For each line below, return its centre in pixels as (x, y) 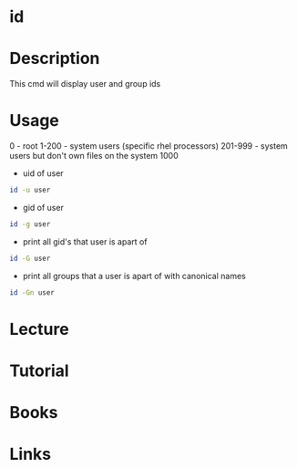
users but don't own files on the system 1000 (94, 156)
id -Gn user (32, 292)
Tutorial (40, 370)
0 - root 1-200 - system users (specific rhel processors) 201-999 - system (149, 146)
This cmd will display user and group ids (85, 84)
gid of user (43, 207)
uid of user (43, 173)
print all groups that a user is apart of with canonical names (134, 276)
